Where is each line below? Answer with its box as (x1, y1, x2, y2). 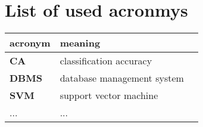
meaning (60, 36, 101, 50)
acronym (10, 36, 51, 50)
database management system (60, 71, 184, 85)
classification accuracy (60, 54, 152, 68)
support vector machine (60, 88, 158, 103)
